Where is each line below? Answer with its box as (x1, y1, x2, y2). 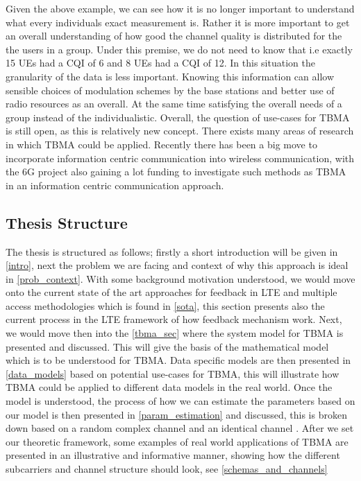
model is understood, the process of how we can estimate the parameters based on (6, 394, 355, 408)
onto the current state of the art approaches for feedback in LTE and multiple (6, 285, 337, 299)
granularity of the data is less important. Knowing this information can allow (6, 69, 335, 83)
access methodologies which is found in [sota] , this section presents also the (6, 298, 325, 313)
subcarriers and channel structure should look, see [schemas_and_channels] (6, 462, 328, 476)
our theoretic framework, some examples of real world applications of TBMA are (6, 434, 349, 448)
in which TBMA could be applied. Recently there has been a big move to (6, 137, 317, 151)
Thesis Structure (6, 211, 128, 233)
